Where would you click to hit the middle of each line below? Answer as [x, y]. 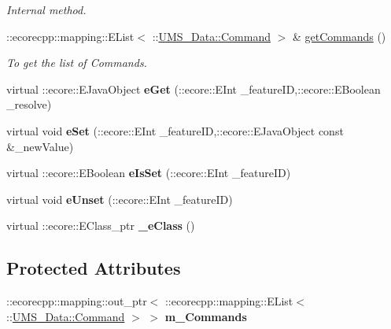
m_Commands [206, 316]
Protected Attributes [94, 268]
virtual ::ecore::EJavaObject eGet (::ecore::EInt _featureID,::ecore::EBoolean [194, 89]
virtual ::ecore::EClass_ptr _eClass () [101, 225]
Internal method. [46, 9]
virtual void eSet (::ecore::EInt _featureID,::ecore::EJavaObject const [175, 130]
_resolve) [29, 104]
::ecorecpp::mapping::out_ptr [77, 301]
